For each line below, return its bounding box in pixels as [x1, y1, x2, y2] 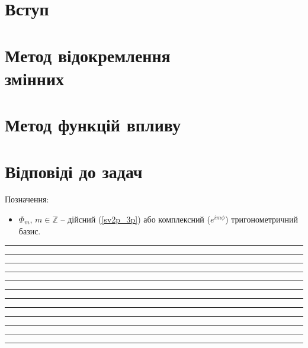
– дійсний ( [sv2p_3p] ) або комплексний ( [60, 213, 210, 225]
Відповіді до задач [5, 159, 143, 183]
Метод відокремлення [5, 43, 171, 67]
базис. [18, 224, 41, 237]
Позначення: [5, 193, 49, 205]
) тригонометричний [225, 213, 299, 225]
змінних [5, 66, 65, 90]
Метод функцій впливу [5, 112, 181, 137]
